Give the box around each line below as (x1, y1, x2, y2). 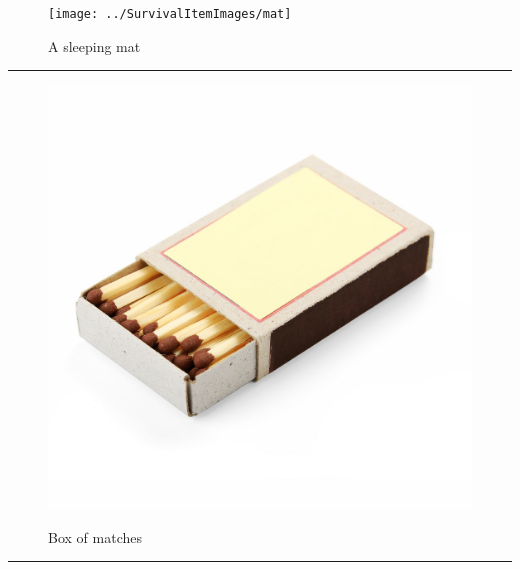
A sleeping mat (48, 35, 141, 56)
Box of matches (48, 526, 142, 547)
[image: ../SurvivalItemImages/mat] (48, 7, 292, 21)
